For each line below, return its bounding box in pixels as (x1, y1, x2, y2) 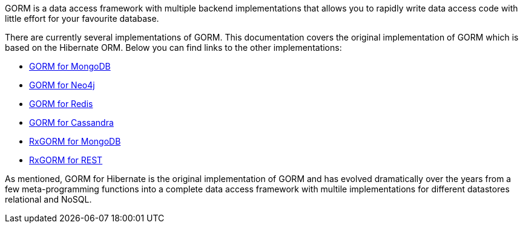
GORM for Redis (29, 99, 93, 109)
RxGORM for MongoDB (29, 136, 121, 146)
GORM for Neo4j (29, 80, 95, 90)
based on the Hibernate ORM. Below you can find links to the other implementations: (5, 42, 342, 53)
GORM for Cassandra (29, 117, 114, 128)
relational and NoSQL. (5, 194, 92, 204)
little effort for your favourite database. (5, 13, 159, 24)
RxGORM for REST (29, 155, 103, 165)
